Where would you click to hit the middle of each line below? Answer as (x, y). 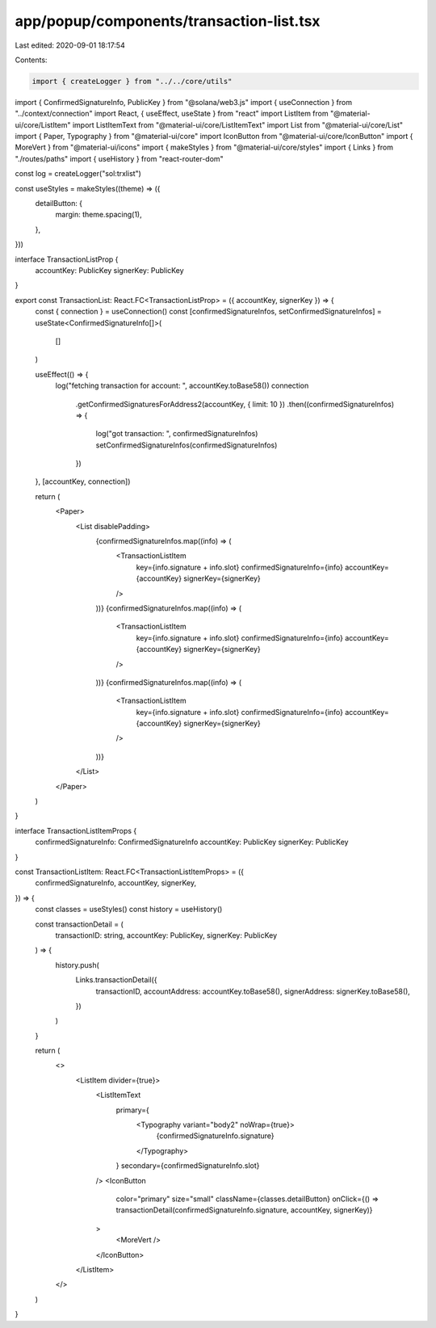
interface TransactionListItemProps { (76, 830)
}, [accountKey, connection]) (83, 481)
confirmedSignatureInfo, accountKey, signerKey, (116, 883)
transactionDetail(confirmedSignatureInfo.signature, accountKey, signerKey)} (244, 1210)
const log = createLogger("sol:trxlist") (78, 174)
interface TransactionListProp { (67, 259)
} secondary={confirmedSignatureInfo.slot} (188, 1166)
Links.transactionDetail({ (116, 980)
